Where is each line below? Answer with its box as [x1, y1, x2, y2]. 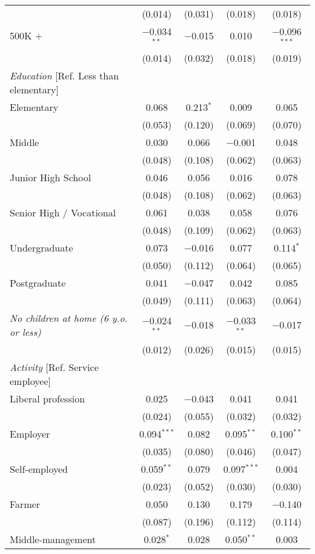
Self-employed [10, 461, 68, 476]
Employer [10, 426, 50, 441]
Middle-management [10, 532, 96, 546]
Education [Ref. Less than [10, 68, 119, 82]
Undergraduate [10, 240, 73, 255]
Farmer [10, 496, 41, 511]
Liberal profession [10, 391, 85, 405]
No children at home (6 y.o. [10, 310, 128, 325]
